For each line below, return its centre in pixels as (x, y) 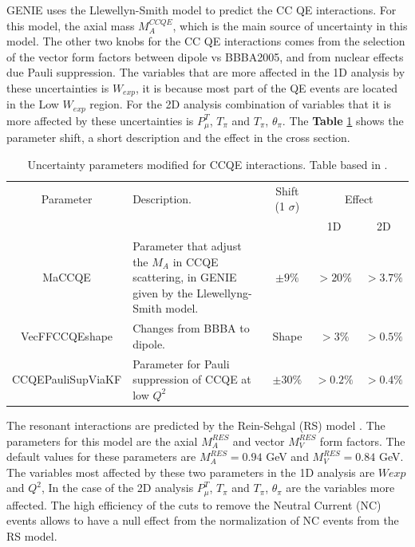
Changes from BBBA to (191, 328)
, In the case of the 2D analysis (118, 488)
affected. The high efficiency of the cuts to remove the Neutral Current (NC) (194, 504)
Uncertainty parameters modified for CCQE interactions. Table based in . (207, 164)
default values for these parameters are (101, 456)
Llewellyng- (224, 292)
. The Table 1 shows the (343, 120)
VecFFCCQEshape (67, 336)
